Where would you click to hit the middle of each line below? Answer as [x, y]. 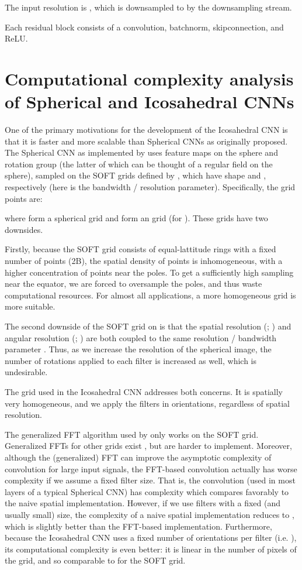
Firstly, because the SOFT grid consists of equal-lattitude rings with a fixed [140, 249]
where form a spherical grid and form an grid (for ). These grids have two [136, 218]
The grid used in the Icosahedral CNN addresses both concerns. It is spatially [144, 391]
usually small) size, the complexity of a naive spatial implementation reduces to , [150, 514]
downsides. [24, 229]
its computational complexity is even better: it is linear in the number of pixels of [151, 549]
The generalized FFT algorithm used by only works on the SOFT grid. [132, 434]
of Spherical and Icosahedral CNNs [150, 102]
